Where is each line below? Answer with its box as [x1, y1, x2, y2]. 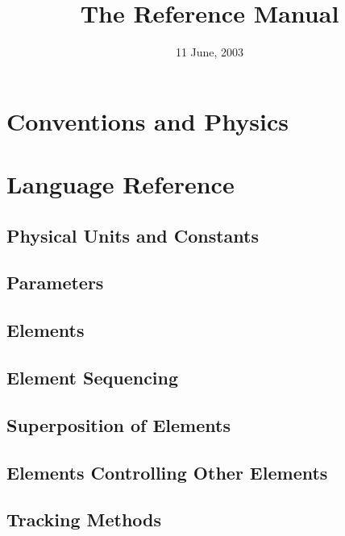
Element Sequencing [6, 365, 179, 390]
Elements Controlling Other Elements [6, 459, 328, 484]
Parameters [6, 270, 104, 295]
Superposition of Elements [6, 412, 231, 437]
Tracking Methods [6, 507, 162, 532]
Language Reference [6, 168, 235, 201]
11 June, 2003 [175, 44, 244, 60]
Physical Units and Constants [6, 222, 260, 247]
